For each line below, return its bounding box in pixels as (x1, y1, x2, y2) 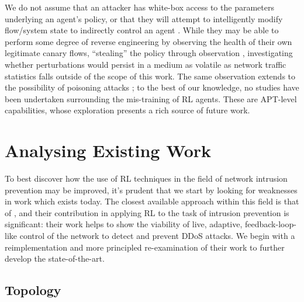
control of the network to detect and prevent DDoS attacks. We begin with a (19, 230, 295, 242)
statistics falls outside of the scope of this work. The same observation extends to (5, 70, 296, 82)
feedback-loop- (244, 218, 296, 230)
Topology (5, 281, 61, 299)
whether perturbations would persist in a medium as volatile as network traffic (5, 58, 286, 70)
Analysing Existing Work (5, 138, 212, 162)
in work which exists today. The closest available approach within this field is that (5, 195, 299, 207)
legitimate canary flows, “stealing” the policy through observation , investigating (5, 47, 293, 59)
